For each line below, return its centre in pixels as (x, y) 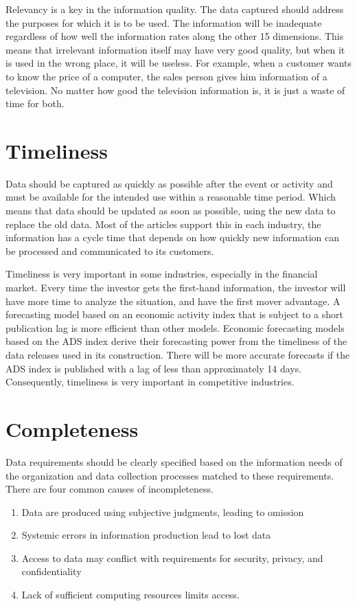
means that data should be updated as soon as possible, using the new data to (171, 211)
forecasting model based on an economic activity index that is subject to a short (175, 314)
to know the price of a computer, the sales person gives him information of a (166, 76)
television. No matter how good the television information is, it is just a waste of (175, 90)
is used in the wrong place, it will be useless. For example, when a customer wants (179, 63)
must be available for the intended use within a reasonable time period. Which (171, 197)
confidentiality (51, 571)
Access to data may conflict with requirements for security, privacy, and (172, 558)
